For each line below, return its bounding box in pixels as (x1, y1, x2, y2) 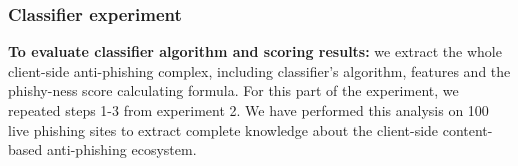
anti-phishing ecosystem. (46, 139, 197, 160)
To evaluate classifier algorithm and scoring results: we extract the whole (8, 41, 502, 62)
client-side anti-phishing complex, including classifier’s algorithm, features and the (8, 60, 511, 81)
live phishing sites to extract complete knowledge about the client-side (8, 119, 439, 140)
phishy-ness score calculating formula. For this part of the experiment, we (8, 80, 459, 101)
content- (442, 119, 493, 140)
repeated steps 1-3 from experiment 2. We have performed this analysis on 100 (8, 100, 489, 120)
